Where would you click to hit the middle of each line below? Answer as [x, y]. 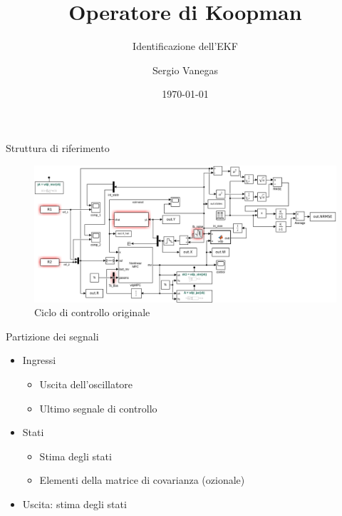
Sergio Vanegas [185, 70]
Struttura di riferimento [58, 147]
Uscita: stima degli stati [74, 504]
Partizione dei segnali [52, 336]
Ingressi [39, 360]
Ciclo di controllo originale [92, 312]
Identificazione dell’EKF [185, 46]
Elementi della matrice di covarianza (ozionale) [142, 480]
